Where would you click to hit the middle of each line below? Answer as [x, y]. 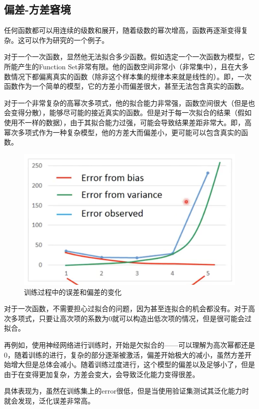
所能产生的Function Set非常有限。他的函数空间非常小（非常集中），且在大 [123, 66]
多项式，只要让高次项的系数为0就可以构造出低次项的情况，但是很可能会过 [131, 318]
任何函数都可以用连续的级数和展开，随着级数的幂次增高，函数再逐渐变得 [123, 30]
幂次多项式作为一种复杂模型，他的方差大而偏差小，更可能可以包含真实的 [123, 132]
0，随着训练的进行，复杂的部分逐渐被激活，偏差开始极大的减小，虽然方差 [124, 354]
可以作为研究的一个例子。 [66, 40]
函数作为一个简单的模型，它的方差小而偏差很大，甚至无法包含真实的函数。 [126, 86]
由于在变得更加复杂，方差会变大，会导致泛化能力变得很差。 [102, 374]
